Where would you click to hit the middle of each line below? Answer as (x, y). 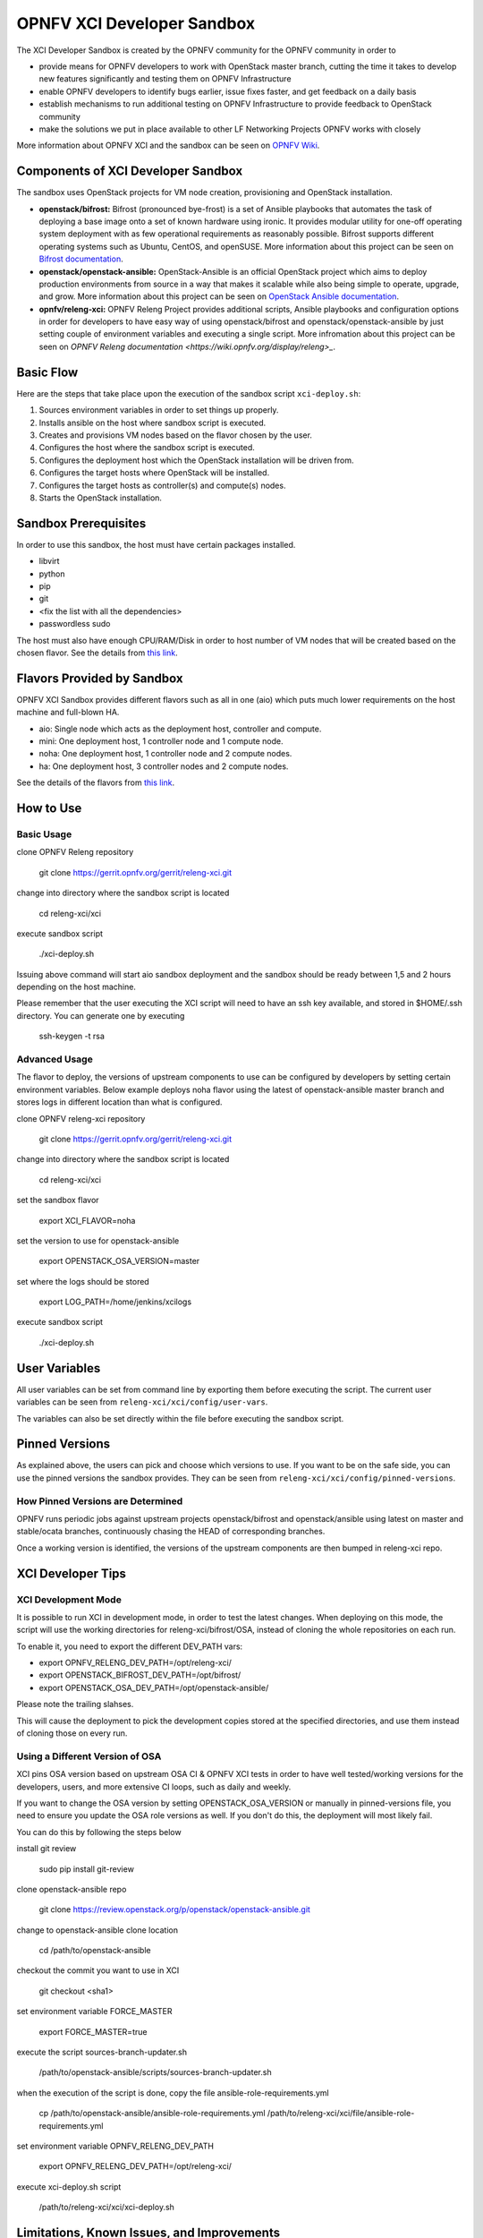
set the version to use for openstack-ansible (98, 1241)
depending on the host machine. (76, 987)
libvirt (49, 561)
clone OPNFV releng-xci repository (81, 1118)
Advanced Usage (55, 1059)
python (52, 574)
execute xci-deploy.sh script (69, 2187)
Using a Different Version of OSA (89, 1756)
